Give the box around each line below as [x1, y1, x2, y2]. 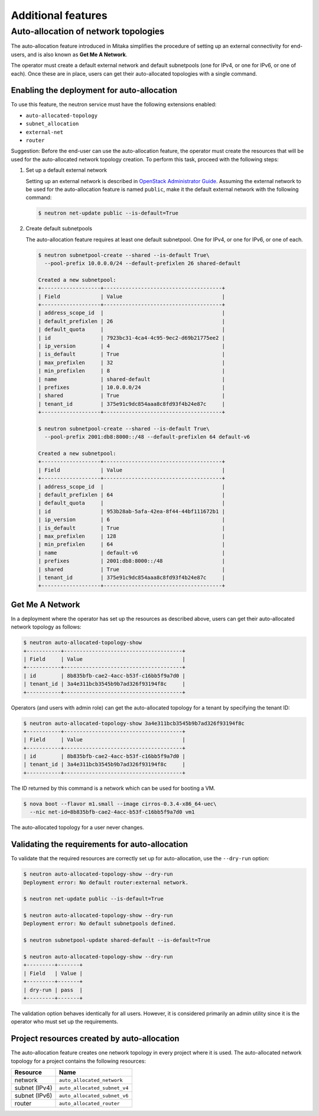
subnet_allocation [25, 121, 79, 127]
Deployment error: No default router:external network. [23, 879, 189, 886]
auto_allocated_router [58, 1100, 121, 1107]
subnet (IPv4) [14, 1084, 53, 1092]
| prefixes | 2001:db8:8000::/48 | [38, 558, 226, 564]
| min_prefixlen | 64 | [38, 541, 226, 548]
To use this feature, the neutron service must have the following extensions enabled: [11, 101, 217, 108]
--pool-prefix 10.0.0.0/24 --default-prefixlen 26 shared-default [44, 260, 241, 267]
